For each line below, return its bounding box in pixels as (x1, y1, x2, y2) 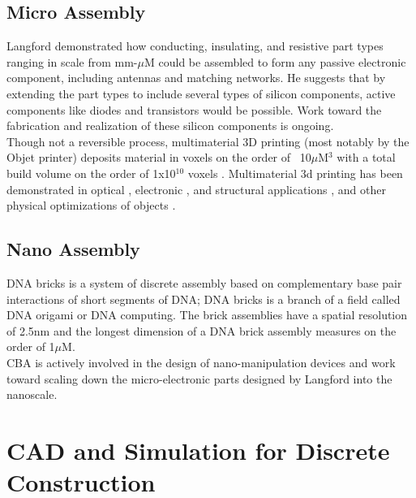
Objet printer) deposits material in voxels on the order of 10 (6, 149, 311, 166)
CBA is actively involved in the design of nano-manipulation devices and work (6, 353, 396, 370)
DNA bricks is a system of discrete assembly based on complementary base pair (6, 274, 402, 291)
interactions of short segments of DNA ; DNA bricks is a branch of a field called (6, 290, 401, 307)
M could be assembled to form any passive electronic (144, 53, 406, 70)
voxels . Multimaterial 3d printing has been (187, 164, 403, 181)
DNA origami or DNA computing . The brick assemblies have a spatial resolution (6, 306, 408, 323)
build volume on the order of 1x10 (6, 164, 176, 181)
